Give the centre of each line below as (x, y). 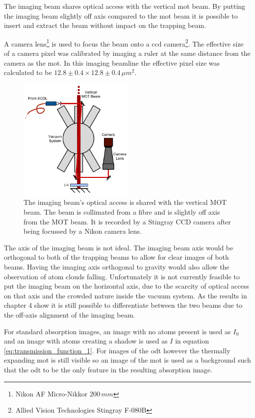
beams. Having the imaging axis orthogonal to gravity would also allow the (117, 267)
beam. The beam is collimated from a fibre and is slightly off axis (122, 212)
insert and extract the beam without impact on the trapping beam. (105, 25)
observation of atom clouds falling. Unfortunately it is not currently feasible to (122, 276)
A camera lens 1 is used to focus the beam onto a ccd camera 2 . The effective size (124, 43)
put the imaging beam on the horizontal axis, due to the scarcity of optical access (127, 286)
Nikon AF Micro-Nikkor (51, 393)
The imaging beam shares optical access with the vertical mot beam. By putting (125, 6)
